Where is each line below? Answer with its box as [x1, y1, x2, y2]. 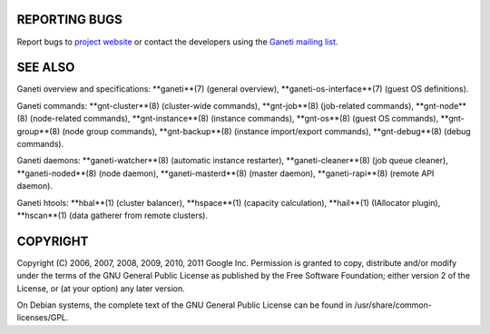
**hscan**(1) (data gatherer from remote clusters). [16, 210, 209, 221]
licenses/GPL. [16, 312, 69, 323]
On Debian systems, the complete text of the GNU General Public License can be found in [16, 300, 353, 310]
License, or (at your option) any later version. [16, 282, 185, 294]
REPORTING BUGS [16, 12, 122, 27]
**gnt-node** [416, 100, 467, 111]
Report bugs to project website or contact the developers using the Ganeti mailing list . [16, 36, 338, 47]
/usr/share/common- [354, 300, 433, 310]
